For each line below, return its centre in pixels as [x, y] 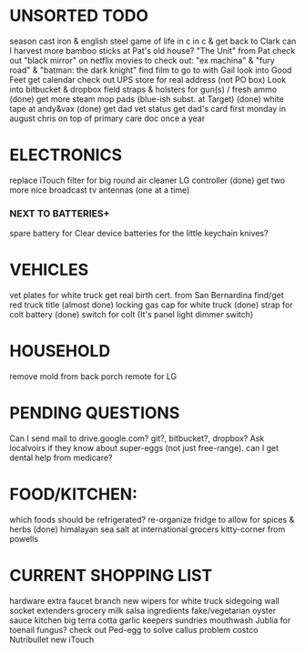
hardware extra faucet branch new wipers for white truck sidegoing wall [144, 600]
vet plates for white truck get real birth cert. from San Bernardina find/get [147, 296]
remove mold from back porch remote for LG [93, 376]
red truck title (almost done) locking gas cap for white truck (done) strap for [151, 305]
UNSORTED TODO [79, 16]
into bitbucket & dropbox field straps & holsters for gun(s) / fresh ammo [143, 89]
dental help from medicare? [61, 457]
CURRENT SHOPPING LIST [111, 576]
